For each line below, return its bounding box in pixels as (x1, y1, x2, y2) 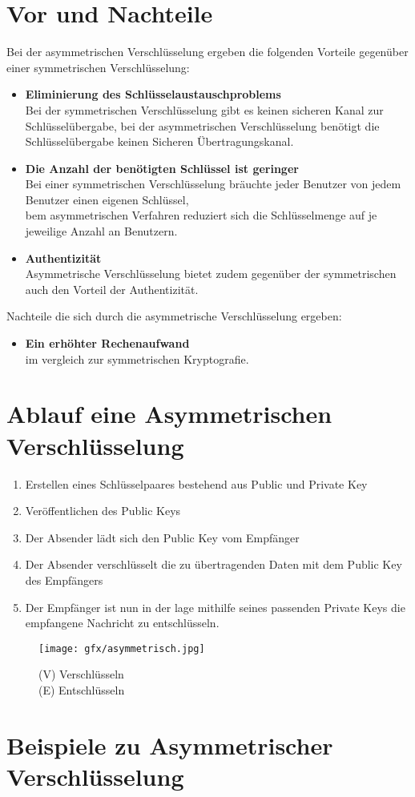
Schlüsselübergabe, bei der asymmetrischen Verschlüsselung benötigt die (25, 117, 380, 134)
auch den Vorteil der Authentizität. (25, 280, 199, 297)
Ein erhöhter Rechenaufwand (25, 335, 190, 352)
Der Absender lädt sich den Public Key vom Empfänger (25, 529, 300, 545)
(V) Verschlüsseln (38, 666, 124, 682)
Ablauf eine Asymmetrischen (6, 397, 332, 430)
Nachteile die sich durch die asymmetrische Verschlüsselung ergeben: (6, 308, 342, 324)
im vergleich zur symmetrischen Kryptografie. (25, 350, 249, 367)
